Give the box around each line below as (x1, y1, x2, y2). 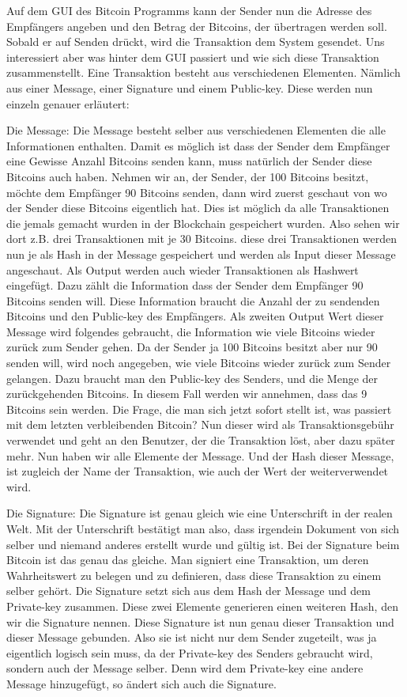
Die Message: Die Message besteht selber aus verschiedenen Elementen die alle (6, 122, 386, 138)
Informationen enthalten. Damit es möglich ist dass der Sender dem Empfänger (6, 137, 390, 153)
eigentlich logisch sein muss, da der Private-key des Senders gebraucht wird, (6, 644, 373, 661)
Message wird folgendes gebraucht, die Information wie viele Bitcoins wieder (6, 323, 375, 339)
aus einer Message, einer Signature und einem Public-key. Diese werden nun (6, 79, 373, 96)
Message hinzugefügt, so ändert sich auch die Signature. (6, 675, 277, 691)
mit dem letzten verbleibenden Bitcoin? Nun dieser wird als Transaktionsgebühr (6, 416, 394, 433)
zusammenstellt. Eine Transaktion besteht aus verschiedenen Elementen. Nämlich (6, 64, 401, 81)
